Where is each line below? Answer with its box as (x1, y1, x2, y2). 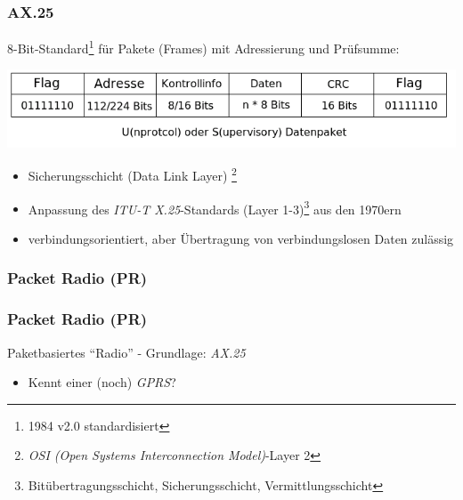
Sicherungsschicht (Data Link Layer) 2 (28, 164, 237, 185)
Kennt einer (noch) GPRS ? (28, 373, 176, 391)
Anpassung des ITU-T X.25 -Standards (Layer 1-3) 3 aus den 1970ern (28, 197, 402, 218)
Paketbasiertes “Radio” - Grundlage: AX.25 (7, 343, 246, 361)
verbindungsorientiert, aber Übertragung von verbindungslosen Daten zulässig (28, 229, 454, 247)
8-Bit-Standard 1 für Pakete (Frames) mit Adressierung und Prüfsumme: (7, 36, 400, 57)
